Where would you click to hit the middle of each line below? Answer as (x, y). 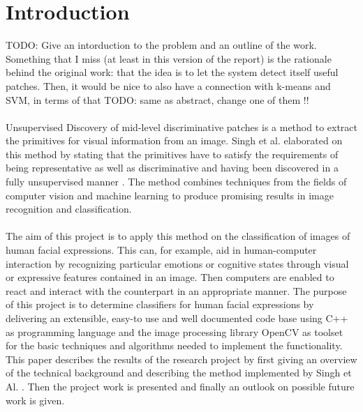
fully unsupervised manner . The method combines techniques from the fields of (176, 182)
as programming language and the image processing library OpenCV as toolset (175, 331)
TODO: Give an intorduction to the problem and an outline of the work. (161, 45)
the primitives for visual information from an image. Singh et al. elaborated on (174, 140)
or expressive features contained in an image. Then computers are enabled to (170, 277)
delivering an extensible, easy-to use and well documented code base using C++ (177, 318)
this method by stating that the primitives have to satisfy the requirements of (172, 154)
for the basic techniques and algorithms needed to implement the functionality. (174, 345)
